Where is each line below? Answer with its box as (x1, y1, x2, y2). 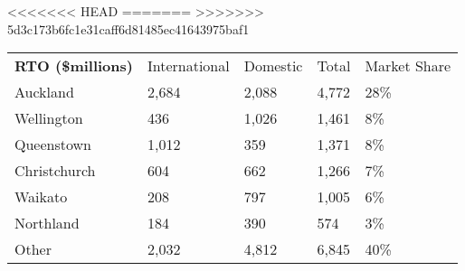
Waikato (14, 186, 68, 208)
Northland (14, 212, 80, 234)
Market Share (365, 55, 451, 77)
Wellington (14, 107, 83, 129)
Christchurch (14, 160, 96, 182)
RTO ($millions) (14, 55, 133, 77)
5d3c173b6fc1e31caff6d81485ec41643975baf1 (7, 19, 250, 38)
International (147, 55, 230, 77)
